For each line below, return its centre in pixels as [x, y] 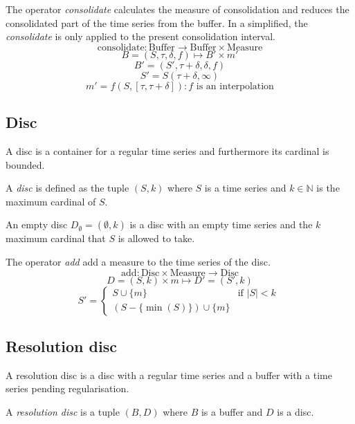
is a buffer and [232, 411]
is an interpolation [235, 86]
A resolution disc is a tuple [63, 411]
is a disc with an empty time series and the [221, 224]
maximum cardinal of [51, 201]
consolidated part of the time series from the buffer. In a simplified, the [157, 22]
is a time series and [245, 188]
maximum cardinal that [56, 238]
